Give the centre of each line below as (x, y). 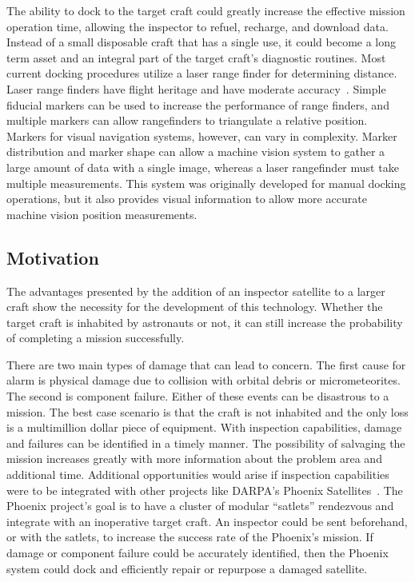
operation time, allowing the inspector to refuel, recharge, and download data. (198, 26)
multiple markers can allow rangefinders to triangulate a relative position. (187, 120)
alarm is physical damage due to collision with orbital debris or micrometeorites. (204, 380)
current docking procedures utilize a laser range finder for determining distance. (202, 73)
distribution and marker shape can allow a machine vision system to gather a (196, 151)
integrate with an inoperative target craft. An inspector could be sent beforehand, (207, 521)
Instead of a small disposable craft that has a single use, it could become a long (202, 42)
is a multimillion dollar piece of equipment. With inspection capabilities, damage (204, 427)
